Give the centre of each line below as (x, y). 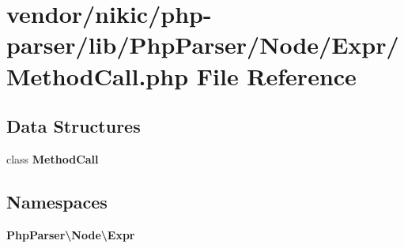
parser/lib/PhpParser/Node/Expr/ (203, 45)
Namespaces (57, 201)
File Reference (276, 75)
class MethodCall (53, 158)
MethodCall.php (98, 75)
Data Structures (74, 126)
